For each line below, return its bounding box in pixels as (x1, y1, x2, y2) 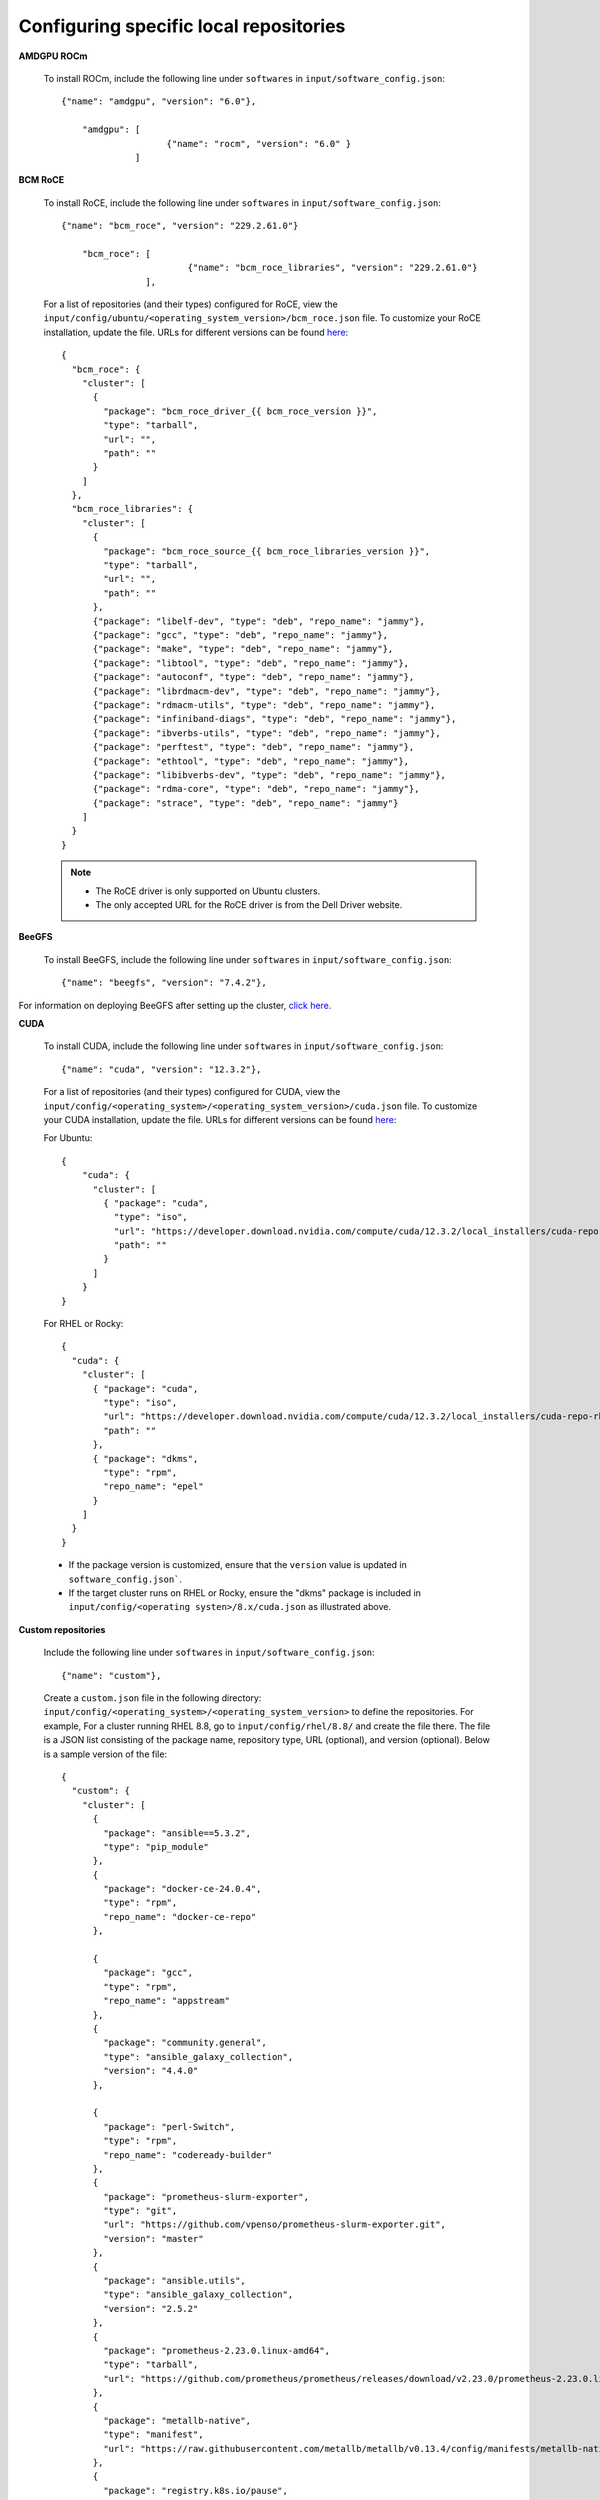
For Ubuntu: (43, 1132, 93, 1144)
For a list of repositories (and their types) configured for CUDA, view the (43, 1086, 341, 1098)
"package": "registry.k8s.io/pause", (103, 2485, 289, 2496)
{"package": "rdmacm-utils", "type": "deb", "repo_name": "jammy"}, (92, 699, 436, 710)
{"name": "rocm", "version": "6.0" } (166, 138, 352, 149)
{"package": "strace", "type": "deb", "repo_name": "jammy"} (92, 797, 399, 809)
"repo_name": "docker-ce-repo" (103, 1911, 257, 1922)
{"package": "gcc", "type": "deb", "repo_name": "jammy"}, (92, 630, 389, 640)
